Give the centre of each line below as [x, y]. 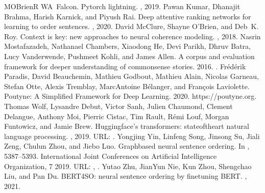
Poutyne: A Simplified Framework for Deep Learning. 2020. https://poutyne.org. [130, 96]
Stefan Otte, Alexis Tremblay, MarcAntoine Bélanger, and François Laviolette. [127, 86]
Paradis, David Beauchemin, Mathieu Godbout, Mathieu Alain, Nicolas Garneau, [131, 76]
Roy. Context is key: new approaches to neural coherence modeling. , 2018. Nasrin [132, 36]
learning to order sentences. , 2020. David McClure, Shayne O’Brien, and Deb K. [131, 26]
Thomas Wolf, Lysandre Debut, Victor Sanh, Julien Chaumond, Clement [118, 106]
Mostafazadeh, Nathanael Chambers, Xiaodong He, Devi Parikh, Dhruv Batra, [127, 46]
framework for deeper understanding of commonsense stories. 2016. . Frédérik [125, 66]
